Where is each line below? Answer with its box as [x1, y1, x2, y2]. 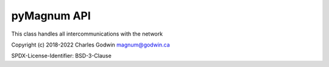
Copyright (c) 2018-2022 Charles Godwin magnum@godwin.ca [11, 41, 170, 48]
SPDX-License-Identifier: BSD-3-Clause [11, 52, 112, 60]
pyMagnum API [11, 9, 91, 22]
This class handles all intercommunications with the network [11, 30, 163, 37]
